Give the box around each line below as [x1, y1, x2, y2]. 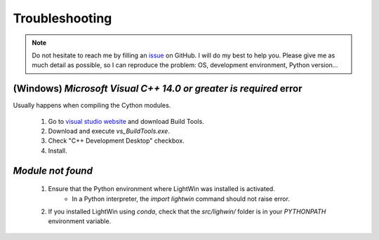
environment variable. [48, 217, 112, 225]
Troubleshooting [13, 10, 112, 26]
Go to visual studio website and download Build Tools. [48, 117, 205, 125]
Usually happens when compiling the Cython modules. [13, 101, 171, 110]
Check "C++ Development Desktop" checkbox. [48, 136, 185, 145]
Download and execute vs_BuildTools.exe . [48, 127, 170, 136]
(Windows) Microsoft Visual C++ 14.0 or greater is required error [13, 83, 302, 94]
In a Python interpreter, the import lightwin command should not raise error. [72, 195, 291, 203]
